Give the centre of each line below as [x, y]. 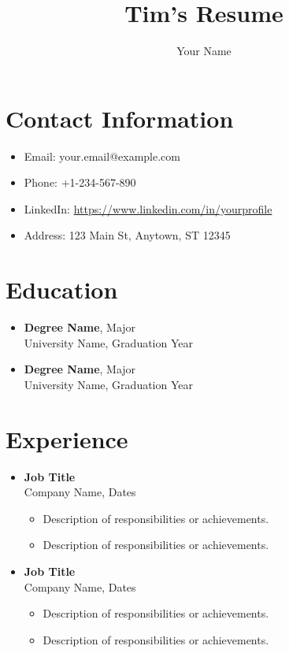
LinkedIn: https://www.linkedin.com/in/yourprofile [148, 208]
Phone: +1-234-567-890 [80, 182]
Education [62, 289]
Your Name [204, 51]
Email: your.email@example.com [102, 156]
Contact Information [120, 118]
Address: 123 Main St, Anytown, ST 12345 [127, 235]
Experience [67, 438]
